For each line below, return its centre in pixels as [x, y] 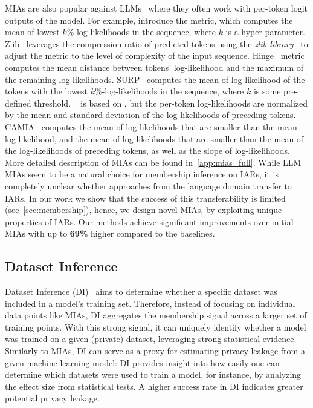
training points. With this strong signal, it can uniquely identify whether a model [156, 327]
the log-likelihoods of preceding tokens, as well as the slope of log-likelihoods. [147, 150]
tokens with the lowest [47, 91]
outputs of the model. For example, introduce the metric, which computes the [149, 20]
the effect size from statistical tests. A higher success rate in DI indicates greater [154, 386]
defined [18, 103]
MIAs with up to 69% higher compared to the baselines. [110, 233]
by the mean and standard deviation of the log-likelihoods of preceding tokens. [150, 115]
